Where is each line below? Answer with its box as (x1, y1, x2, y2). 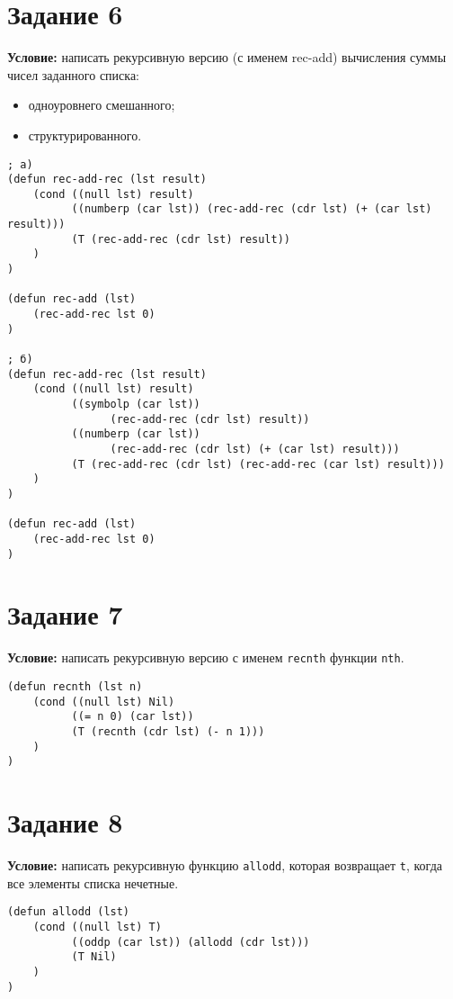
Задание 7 (7, 596, 123, 633)
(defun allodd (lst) (7, 905, 130, 919)
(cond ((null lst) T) (32, 920, 162, 933)
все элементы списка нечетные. (7, 873, 179, 892)
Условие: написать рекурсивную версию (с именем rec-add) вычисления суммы (7, 48, 447, 67)
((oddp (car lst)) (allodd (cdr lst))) (71, 935, 310, 949)
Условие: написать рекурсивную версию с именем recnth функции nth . (7, 648, 404, 667)
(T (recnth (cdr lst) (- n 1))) (71, 724, 265, 738)
